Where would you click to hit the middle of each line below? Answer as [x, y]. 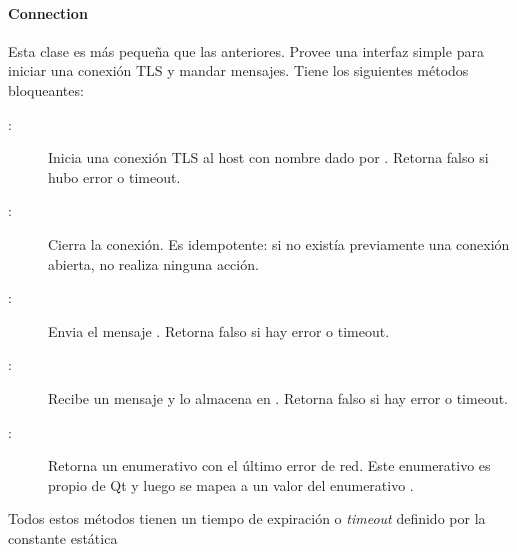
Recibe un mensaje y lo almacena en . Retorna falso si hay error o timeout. [278, 397]
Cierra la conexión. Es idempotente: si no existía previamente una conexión [279, 243]
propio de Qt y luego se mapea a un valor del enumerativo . [231, 484]
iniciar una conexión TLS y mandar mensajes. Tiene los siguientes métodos [238, 70]
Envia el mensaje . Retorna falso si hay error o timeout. [219, 330]
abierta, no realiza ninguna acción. [153, 263]
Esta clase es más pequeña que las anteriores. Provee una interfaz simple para [246, 50]
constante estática [63, 537]
